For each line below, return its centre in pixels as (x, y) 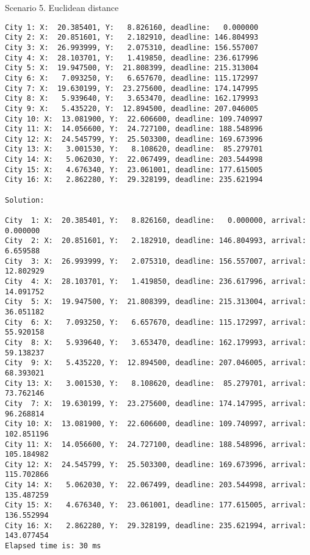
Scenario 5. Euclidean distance (62, 7)
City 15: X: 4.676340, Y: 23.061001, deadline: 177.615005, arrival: (156, 505)
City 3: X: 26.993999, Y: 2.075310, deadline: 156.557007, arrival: (156, 261)
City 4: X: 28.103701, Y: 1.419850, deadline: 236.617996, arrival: (156, 281)
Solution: (25, 200)
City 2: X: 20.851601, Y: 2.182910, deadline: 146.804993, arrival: (156, 241)
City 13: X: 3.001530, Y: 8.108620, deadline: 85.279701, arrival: (156, 383)
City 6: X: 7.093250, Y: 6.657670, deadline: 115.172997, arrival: (156, 322)
